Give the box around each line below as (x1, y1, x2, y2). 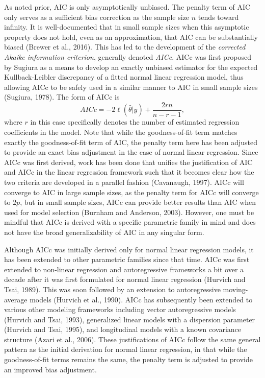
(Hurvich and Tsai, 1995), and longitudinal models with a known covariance (4, 324, 241, 335)
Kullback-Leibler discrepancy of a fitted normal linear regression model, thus (4, 72, 244, 82)
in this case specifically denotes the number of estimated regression (30, 116, 240, 127)
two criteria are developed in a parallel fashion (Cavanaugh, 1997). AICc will (4, 176, 244, 187)
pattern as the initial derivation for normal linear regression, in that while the (4, 344, 247, 355)
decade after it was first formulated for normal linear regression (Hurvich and (4, 274, 246, 285)
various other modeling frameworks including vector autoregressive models (4, 304, 236, 315)
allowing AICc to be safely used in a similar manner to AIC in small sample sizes (4, 81, 258, 92)
